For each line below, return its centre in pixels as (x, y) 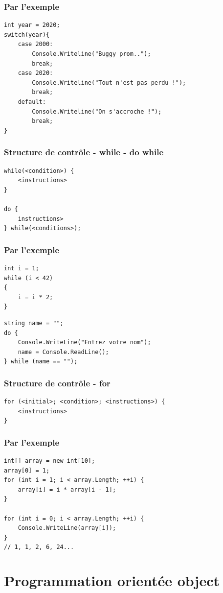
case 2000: (35, 44)
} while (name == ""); (41, 362)
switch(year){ (27, 35)
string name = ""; (34, 323)
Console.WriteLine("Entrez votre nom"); (84, 343)
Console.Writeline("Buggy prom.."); (91, 54)
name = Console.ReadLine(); (63, 352)
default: (32, 102)
